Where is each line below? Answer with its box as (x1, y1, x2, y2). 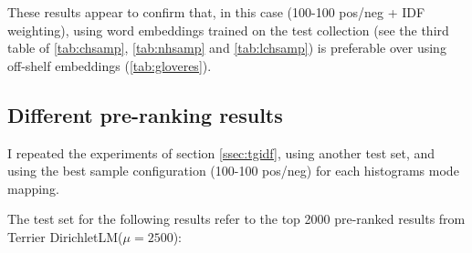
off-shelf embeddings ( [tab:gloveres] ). (7, 56, 212, 75)
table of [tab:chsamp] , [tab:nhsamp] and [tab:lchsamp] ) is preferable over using (7, 38, 446, 57)
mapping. (7, 178, 59, 197)
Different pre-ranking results (7, 100, 283, 128)
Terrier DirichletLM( (7, 227, 123, 246)
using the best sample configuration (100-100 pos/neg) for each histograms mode (7, 161, 459, 180)
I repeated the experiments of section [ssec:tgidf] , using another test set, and (7, 143, 435, 162)
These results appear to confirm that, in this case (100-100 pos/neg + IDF (7, 3, 425, 21)
